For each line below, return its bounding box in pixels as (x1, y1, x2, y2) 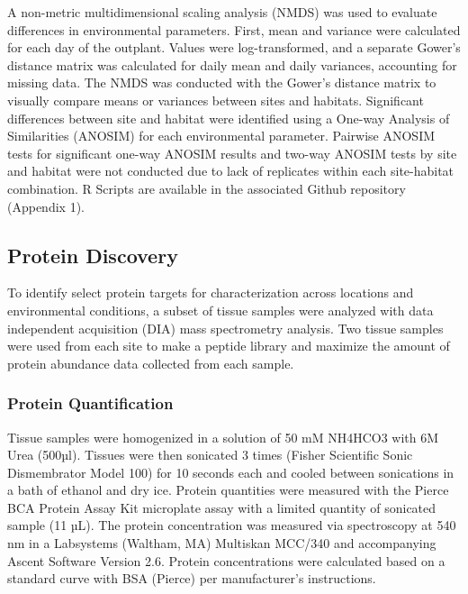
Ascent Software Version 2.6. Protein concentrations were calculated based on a (7, 551, 445, 570)
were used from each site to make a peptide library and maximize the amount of (7, 336, 450, 355)
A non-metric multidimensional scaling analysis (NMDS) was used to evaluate (7, 3, 437, 21)
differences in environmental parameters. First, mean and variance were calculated (7, 20, 461, 39)
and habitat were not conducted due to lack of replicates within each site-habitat (7, 161, 454, 180)
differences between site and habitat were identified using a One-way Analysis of (7, 108, 450, 127)
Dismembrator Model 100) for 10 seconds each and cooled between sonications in (7, 462, 454, 481)
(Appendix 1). (7, 196, 85, 215)
